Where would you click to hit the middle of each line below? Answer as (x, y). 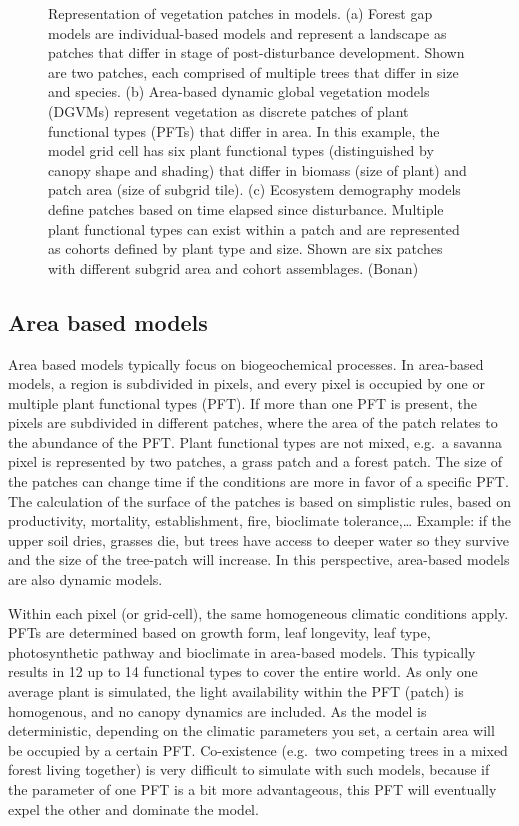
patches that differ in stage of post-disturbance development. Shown (256, 52)
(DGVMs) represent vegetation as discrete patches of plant (228, 110)
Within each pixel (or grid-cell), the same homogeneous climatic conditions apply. (258, 612)
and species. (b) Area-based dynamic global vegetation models (239, 91)
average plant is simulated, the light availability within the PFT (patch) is (236, 691)
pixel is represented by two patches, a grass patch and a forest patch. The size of (255, 461)
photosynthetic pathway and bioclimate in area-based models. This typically (242, 651)
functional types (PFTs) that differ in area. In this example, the (244, 130)
